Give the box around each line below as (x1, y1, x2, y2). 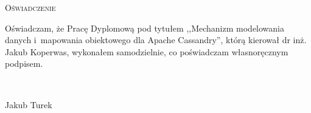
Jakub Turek (5, 98, 52, 111)
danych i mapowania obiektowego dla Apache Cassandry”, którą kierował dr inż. (5, 33, 307, 46)
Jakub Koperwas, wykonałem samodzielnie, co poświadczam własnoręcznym (5, 45, 288, 58)
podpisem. (5, 57, 43, 70)
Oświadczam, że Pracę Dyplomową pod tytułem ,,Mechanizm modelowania (5, 21, 285, 34)
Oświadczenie (5, 1, 56, 13)
